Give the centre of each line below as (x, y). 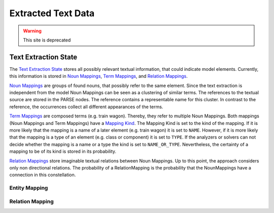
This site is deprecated (47, 40)
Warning (32, 31)
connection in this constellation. (43, 175)
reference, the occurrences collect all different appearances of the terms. (86, 107)
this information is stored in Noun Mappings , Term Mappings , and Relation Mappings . (98, 76)
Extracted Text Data (52, 13)
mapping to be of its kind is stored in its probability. (63, 151)
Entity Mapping (29, 188)
